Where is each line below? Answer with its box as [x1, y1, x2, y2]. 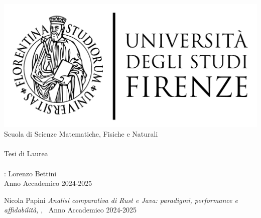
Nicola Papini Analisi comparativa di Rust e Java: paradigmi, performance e [4, 194, 238, 205]
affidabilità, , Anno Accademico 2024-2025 [4, 204, 137, 215]
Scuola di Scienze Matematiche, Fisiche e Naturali [4, 129, 158, 139]
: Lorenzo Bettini [4, 168, 57, 178]
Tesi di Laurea [4, 148, 48, 159]
